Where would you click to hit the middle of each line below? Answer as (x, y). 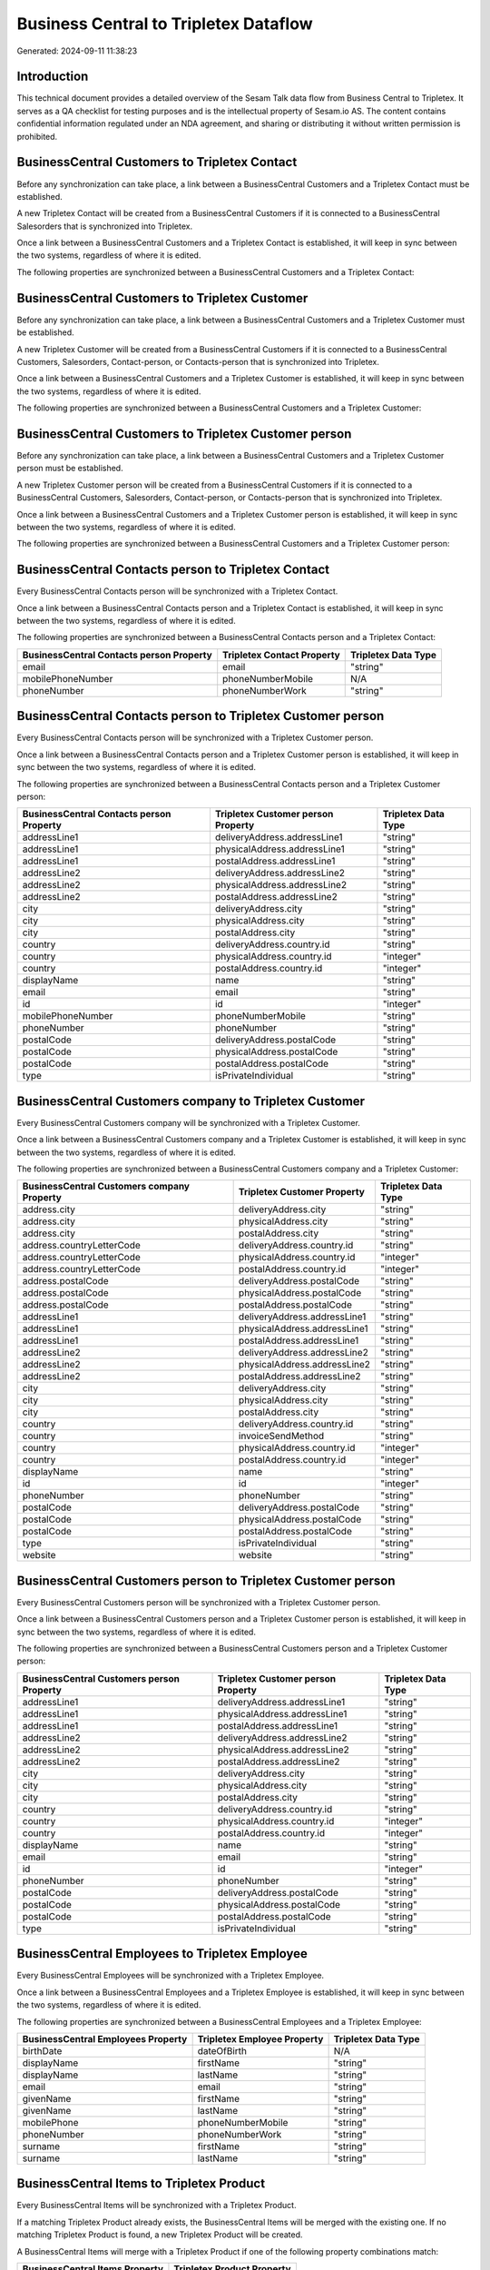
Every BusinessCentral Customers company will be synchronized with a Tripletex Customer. (188, 1122)
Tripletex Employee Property (260, 2038)
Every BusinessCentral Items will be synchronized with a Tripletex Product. (157, 2206)
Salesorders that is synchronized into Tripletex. (105, 226)
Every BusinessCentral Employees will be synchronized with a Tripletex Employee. (171, 1976)
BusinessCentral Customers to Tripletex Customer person (184, 434)
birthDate (42, 2050)
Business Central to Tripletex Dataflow (165, 24)
